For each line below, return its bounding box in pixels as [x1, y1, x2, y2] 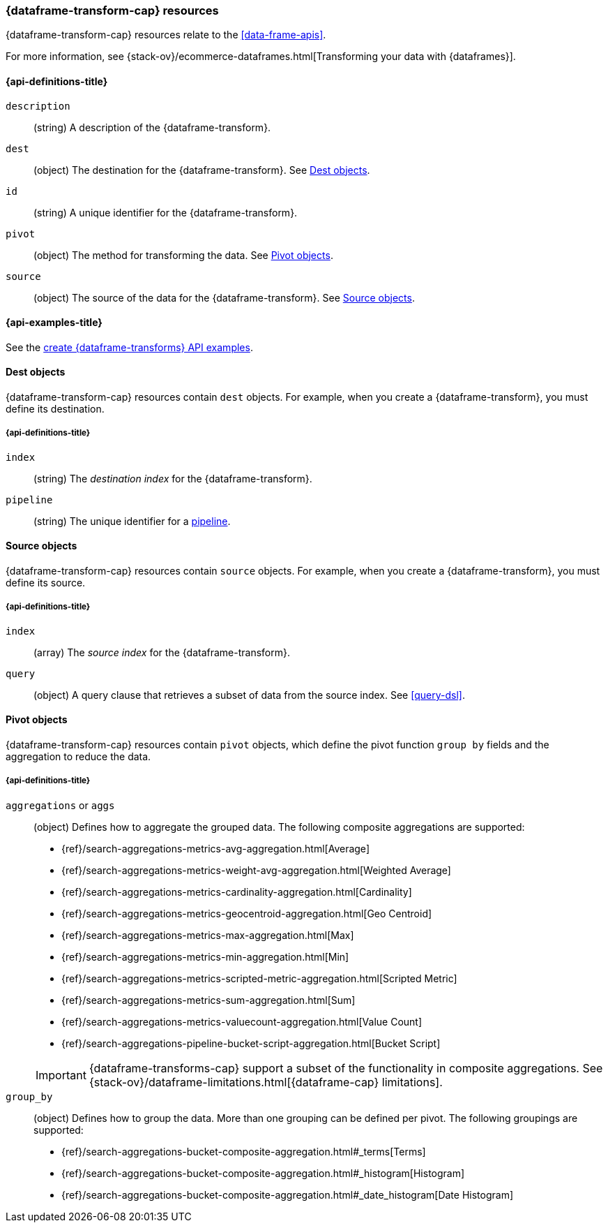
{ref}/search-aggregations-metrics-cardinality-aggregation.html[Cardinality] [61, 885, 412, 898]
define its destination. [6, 403, 105, 415]
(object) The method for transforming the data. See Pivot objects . [33, 249, 333, 261]
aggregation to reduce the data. [6, 750, 151, 763]
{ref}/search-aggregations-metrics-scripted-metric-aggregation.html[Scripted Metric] [61, 972, 457, 984]
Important [36, 1067, 86, 1082]
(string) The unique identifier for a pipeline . [33, 515, 231, 527]
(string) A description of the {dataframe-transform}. [33, 121, 271, 133]
